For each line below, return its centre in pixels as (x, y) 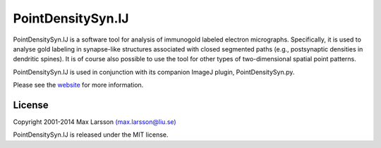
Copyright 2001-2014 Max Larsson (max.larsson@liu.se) (95, 122)
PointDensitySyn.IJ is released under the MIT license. (91, 135)
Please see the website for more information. (78, 85)
